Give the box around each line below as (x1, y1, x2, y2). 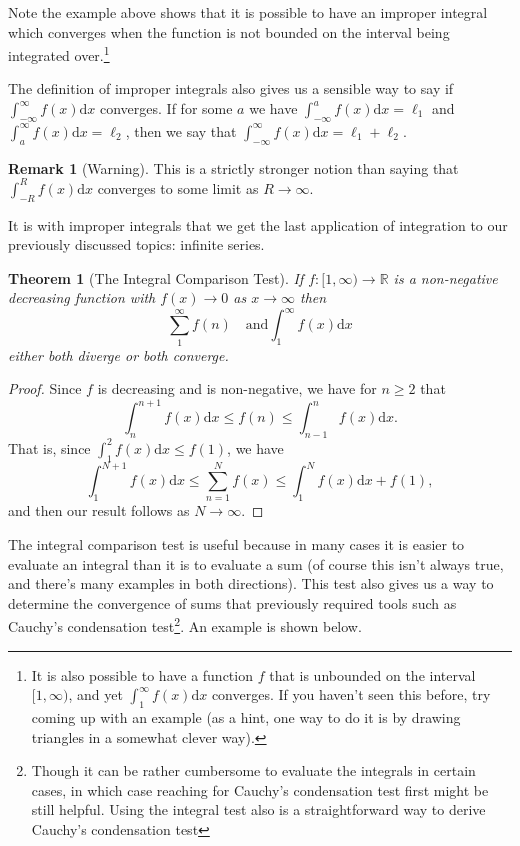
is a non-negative (393, 267, 498, 288)
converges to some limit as (97, 177, 259, 198)
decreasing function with (8, 287, 156, 308)
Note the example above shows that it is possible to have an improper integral (8, 2, 488, 22)
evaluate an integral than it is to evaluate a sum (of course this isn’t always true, (8, 553, 504, 574)
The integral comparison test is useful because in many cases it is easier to (8, 533, 465, 554)
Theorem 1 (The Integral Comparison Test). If (8, 267, 304, 288)
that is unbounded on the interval (269, 664, 476, 685)
